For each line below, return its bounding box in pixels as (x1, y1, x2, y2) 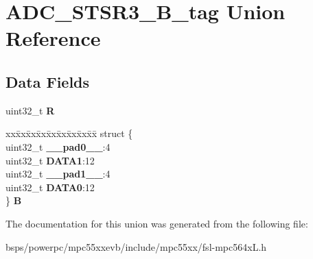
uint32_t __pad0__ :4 (5, 139, 111, 153)
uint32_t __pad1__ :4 (5, 166, 111, 181)
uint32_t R (5, 103, 55, 117)
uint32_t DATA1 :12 (5, 153, 95, 167)
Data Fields (5, 71, 90, 92)
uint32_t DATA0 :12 (5, 180, 95, 194)
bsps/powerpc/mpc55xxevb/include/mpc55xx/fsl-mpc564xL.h (5, 239, 267, 254)
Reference (5, 24, 101, 52)
